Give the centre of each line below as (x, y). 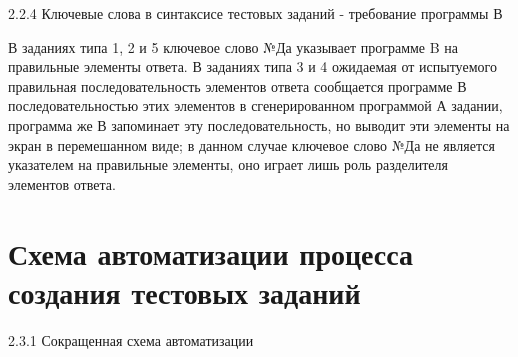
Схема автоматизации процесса (211, 252)
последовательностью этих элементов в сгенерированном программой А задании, (255, 105)
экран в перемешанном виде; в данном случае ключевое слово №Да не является (251, 144)
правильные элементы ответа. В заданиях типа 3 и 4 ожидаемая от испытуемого (252, 66)
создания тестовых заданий (184, 291)
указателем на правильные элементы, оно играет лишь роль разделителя (228, 164)
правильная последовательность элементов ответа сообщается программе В (237, 85)
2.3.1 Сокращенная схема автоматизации (131, 339)
